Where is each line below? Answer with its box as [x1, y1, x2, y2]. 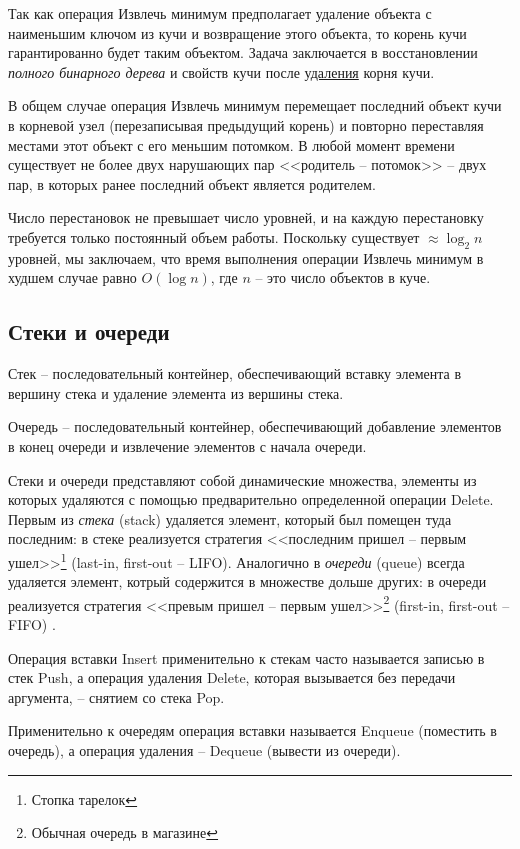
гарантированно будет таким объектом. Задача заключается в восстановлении [8, 42, 478, 63]
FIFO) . [8, 613, 56, 634]
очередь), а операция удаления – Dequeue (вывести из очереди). [8, 739, 401, 760]
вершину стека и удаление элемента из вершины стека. [8, 382, 344, 403]
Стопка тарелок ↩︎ [31, 788, 138, 809]
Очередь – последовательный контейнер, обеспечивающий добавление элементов [8, 416, 502, 437]
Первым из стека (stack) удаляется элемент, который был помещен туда [8, 508, 452, 529]
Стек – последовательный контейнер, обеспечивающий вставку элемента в [8, 363, 462, 384]
